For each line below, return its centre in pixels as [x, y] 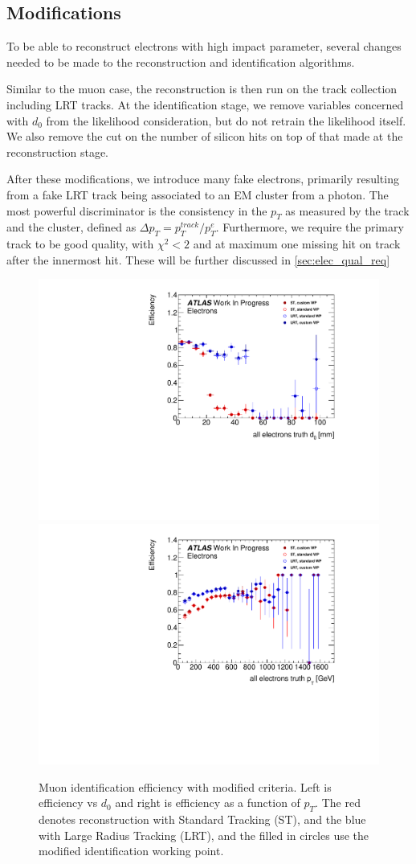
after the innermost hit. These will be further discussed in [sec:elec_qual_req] [198, 259]
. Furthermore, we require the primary [310, 227]
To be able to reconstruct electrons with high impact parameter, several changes [204, 46]
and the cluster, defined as [71, 227]
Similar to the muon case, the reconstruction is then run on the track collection [202, 89]
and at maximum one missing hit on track [297, 244]
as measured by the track [347, 210]
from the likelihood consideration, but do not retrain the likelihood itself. [226, 120]
